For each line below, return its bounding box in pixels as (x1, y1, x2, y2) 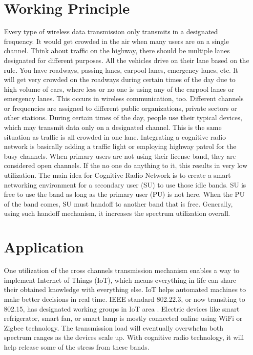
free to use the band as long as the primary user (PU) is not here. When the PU (4, 189, 245, 199)
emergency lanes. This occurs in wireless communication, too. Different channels (4, 93, 244, 104)
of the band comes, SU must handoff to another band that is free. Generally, (4, 198, 233, 209)
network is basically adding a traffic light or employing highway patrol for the (4, 141, 236, 151)
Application (4, 237, 84, 257)
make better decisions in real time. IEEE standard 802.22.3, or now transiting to (4, 293, 245, 304)
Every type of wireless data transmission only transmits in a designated (4, 26, 218, 37)
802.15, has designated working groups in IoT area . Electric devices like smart (4, 303, 240, 313)
